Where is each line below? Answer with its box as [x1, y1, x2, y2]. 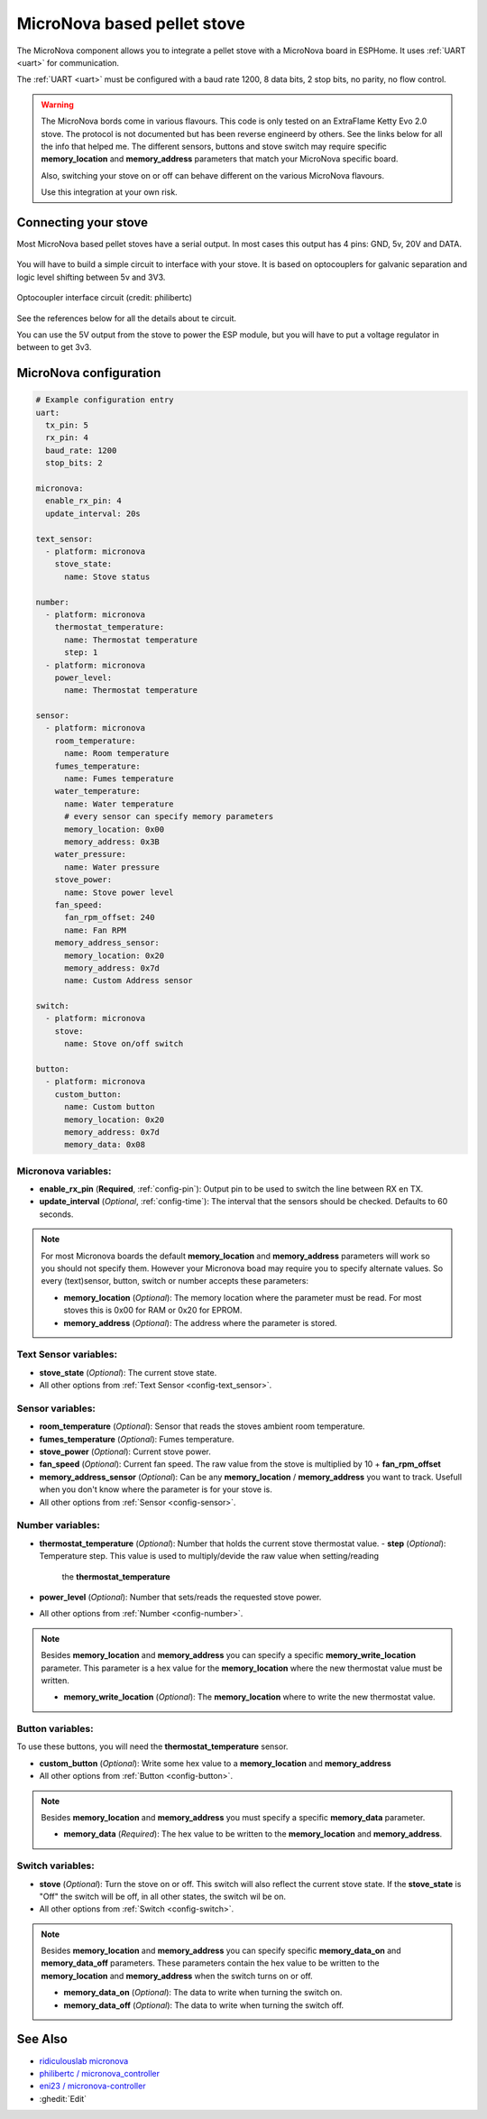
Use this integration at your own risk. [41, 187, 178, 198]
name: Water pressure [64, 861, 160, 872]
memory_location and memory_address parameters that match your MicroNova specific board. [41, 153, 399, 164]
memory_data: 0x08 [64, 1139, 146, 1150]
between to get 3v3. [16, 342, 92, 353]
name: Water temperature [64, 798, 175, 809]
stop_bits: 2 [45, 458, 103, 468]
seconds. [39, 1209, 74, 1220]
